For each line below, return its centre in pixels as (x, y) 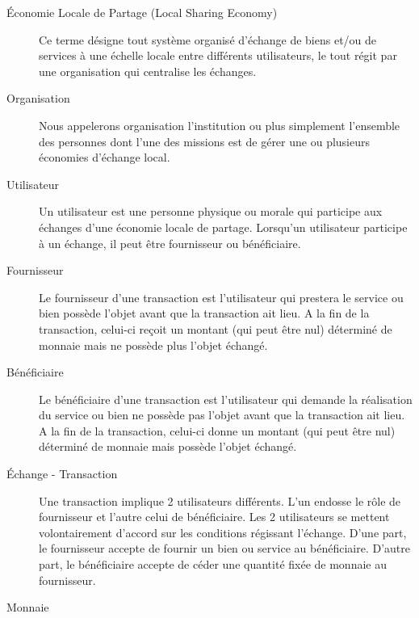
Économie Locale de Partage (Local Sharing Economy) (142, 12)
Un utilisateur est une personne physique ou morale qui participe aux (211, 211)
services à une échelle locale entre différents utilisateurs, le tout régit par (218, 55)
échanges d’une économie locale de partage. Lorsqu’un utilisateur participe (223, 227)
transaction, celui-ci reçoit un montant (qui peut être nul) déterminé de (216, 328)
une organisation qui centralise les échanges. (148, 71)
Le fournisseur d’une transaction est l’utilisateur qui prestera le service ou (221, 297)
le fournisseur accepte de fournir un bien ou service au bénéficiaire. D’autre (224, 548)
